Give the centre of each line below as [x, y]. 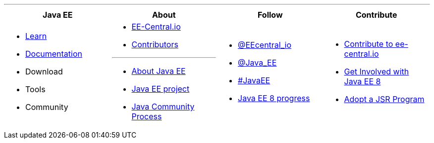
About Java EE [159, 71]
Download [44, 71]
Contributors [155, 44]
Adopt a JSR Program [384, 99]
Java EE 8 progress [274, 98]
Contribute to [369, 44]
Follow [270, 15]
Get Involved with [377, 71]
